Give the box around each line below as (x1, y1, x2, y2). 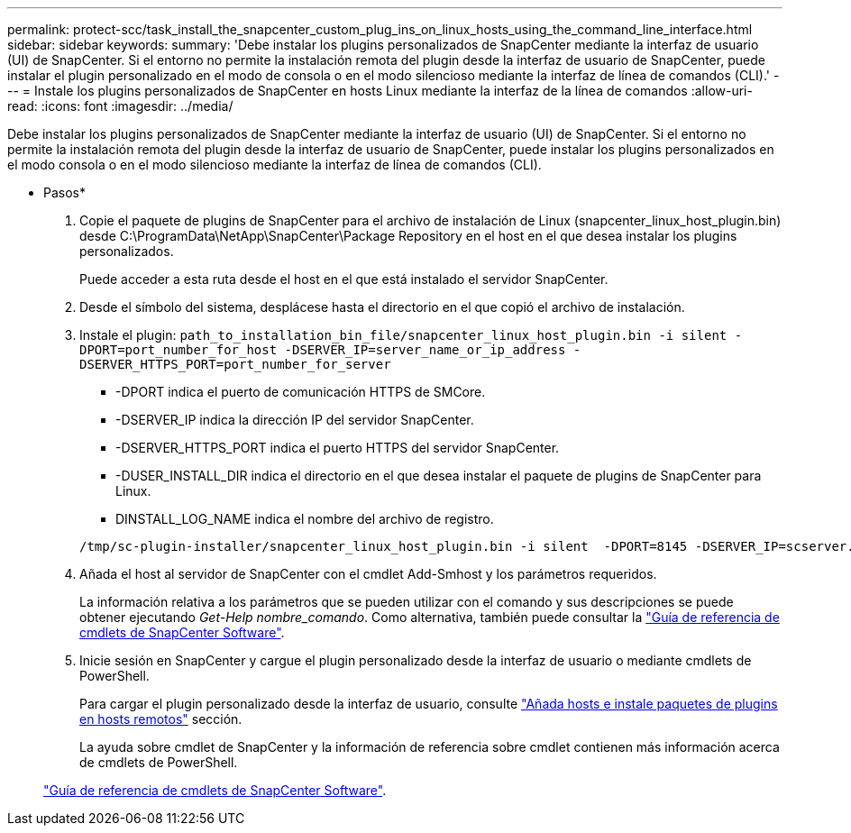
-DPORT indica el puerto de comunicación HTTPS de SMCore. (115, 384, 486, 399)
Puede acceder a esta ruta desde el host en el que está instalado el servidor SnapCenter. (79, 271, 609, 287)
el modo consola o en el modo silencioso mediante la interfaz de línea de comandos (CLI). (7, 157, 542, 172)
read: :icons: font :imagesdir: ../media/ (7, 98, 233, 114)
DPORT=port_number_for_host (79, 343, 278, 357)
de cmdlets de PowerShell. (79, 755, 238, 770)
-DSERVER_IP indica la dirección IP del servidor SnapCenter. (115, 412, 474, 427)
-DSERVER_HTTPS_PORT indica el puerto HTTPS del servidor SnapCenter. (115, 440, 560, 455)
